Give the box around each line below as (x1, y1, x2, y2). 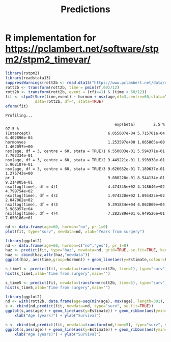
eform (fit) (5, 104, 28, 109)
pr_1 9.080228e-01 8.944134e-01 (5, 175, 165, 180)
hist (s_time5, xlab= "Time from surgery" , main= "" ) (5, 285, 110, 290)
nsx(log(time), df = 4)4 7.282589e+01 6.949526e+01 (5, 211, 165, 216)
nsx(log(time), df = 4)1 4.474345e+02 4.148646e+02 (5, 184, 165, 189)
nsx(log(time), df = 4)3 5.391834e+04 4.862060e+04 (5, 202, 165, 207)
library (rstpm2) (5, 70, 40, 76)
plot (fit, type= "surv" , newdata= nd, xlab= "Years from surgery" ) (5, 229, 145, 234)
